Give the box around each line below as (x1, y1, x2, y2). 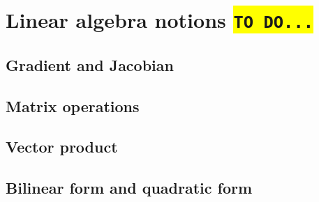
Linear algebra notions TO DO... (6, 6, 314, 34)
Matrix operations (6, 95, 140, 116)
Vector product (6, 136, 118, 157)
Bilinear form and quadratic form (6, 177, 253, 199)
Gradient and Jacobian (6, 54, 174, 75)
